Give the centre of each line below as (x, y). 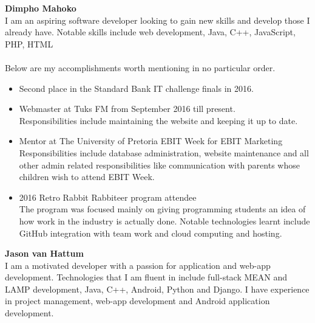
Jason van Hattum (44, 253)
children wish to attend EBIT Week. (87, 177)
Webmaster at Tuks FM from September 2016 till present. (127, 109)
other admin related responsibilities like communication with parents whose (159, 165)
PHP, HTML (29, 43)
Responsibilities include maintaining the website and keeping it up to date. (158, 120)
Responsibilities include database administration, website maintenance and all (164, 152)
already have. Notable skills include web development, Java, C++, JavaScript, (150, 32)
